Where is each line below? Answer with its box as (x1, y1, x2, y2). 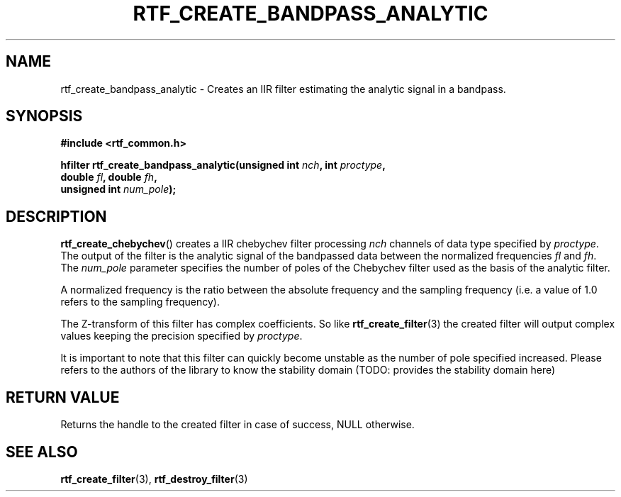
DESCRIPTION (6, 207, 107, 225)
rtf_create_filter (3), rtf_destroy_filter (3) (60, 472, 248, 485)
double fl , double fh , (60, 171, 157, 184)
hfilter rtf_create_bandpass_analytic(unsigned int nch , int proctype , (60, 159, 386, 172)
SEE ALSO (6, 442, 78, 461)
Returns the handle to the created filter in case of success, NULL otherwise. (60, 418, 415, 431)
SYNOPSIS (6, 107, 83, 125)
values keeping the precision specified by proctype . (60, 330, 303, 342)
